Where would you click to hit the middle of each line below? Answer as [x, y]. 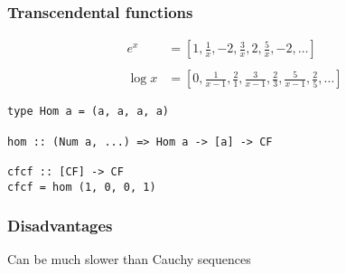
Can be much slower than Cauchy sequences [129, 259]
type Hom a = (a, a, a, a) [88, 112]
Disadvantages [60, 226]
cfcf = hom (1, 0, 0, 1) [82, 187]
